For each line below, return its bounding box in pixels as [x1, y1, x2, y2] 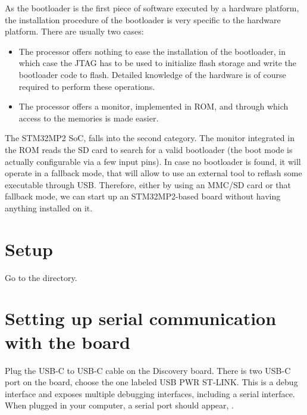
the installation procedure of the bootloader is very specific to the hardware [5, 13, 281, 26]
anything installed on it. [5, 201, 93, 214]
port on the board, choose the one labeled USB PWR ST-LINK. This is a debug [5, 376, 298, 388]
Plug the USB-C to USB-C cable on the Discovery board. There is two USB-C [5, 364, 291, 376]
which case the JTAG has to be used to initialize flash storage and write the [18, 57, 297, 69]
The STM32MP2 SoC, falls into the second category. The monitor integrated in [5, 132, 295, 144]
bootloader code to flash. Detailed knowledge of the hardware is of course [18, 68, 286, 80]
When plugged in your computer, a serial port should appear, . [5, 399, 234, 411]
